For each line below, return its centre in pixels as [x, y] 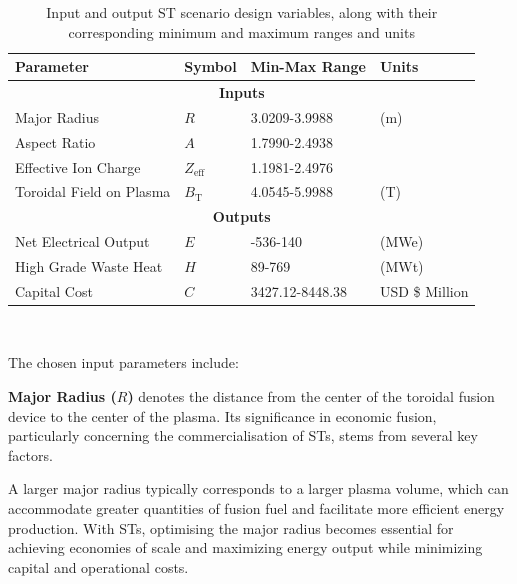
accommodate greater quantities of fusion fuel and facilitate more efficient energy [256, 508]
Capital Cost [54, 290]
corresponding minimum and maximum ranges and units [241, 31]
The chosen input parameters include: [123, 362]
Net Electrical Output [82, 241]
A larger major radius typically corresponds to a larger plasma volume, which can [258, 488]
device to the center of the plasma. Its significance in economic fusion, [222, 415]
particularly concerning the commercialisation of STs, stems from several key [243, 435]
